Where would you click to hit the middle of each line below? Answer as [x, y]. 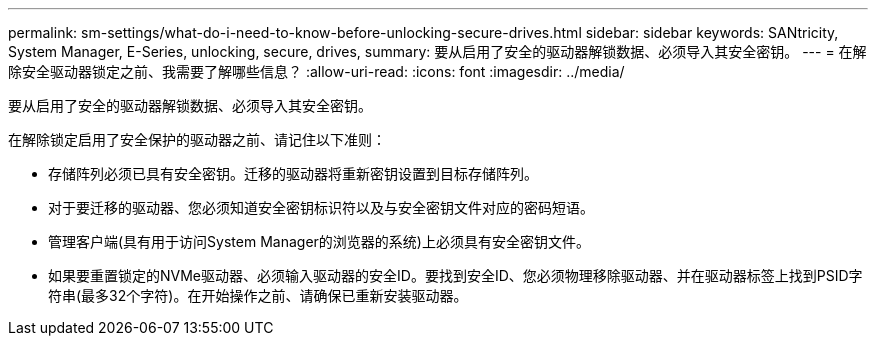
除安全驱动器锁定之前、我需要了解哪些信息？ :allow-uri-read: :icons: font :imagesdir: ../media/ [316, 71]
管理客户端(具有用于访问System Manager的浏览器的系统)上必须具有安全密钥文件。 [319, 241]
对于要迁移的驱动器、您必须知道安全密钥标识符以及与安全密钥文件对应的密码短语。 [321, 207]
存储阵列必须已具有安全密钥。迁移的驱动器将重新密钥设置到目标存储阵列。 [293, 173]
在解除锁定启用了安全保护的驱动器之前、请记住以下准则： [197, 139]
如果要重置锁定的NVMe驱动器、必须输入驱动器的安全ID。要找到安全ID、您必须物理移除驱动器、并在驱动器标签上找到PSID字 [455, 275]
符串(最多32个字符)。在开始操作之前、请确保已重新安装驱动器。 [258, 295]
